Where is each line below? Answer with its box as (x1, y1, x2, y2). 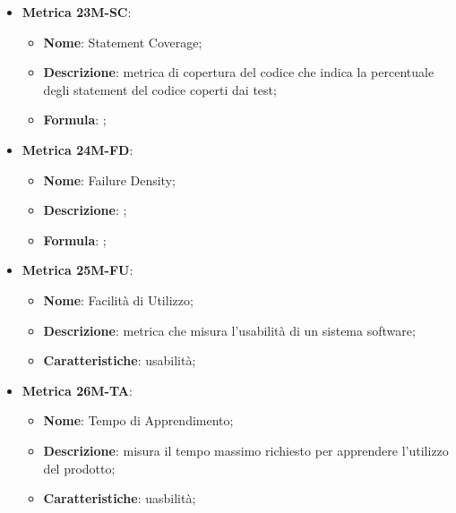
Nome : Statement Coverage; (43, 32, 202, 51)
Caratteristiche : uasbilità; (43, 489, 196, 508)
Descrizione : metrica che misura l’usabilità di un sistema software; (43, 321, 416, 339)
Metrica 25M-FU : (22, 261, 133, 279)
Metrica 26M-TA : (22, 380, 133, 399)
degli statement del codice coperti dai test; (43, 80, 277, 98)
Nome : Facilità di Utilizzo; (43, 290, 194, 309)
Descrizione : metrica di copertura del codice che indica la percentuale (43, 63, 434, 81)
